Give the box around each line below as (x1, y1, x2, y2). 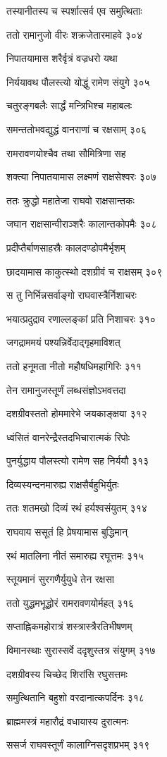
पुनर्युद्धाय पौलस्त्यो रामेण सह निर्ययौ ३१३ (6, 453, 149, 468)
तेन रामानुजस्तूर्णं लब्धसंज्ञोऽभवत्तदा (6, 382, 126, 397)
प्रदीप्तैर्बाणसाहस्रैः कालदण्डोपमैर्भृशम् (6, 240, 125, 254)
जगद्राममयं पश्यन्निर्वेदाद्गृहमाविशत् (6, 335, 120, 350)
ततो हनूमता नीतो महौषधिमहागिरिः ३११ (6, 358, 142, 373)
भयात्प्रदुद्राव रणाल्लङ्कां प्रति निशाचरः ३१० (6, 311, 156, 326)
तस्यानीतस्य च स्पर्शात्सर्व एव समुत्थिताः (6, 4, 142, 18)
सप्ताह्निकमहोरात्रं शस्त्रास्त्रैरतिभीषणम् (6, 619, 132, 634)
